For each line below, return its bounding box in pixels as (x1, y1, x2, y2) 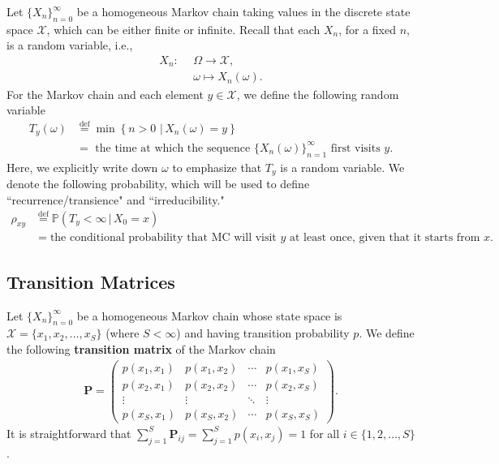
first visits (330, 142, 381, 154)
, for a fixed (338, 20, 397, 37)
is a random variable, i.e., (6, 37, 133, 54)
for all (309, 424, 340, 441)
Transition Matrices (6, 269, 175, 294)
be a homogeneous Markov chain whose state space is (76, 307, 342, 324)
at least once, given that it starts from (290, 232, 480, 244)
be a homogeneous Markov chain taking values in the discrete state (76, 3, 411, 19)
